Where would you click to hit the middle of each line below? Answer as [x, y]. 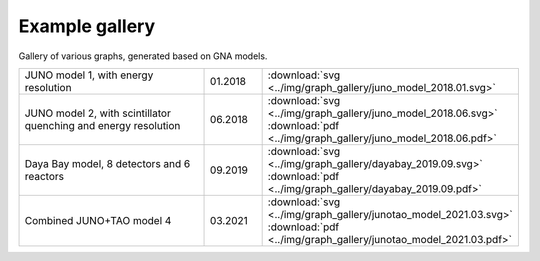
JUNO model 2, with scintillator [98, 113]
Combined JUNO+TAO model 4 [98, 220]
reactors [44, 176]
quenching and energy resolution [102, 125]
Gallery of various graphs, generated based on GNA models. [143, 56]
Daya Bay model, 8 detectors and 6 [107, 163]
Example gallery [87, 26]
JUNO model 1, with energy [89, 75]
